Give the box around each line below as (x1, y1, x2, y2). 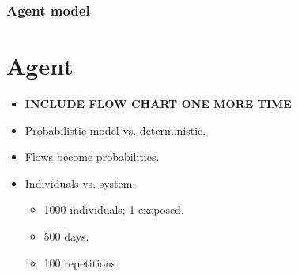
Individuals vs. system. (25, 174, 136, 191)
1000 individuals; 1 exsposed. (43, 201, 184, 218)
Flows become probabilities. (25, 148, 160, 165)
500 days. (43, 227, 89, 244)
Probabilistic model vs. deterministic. (25, 121, 206, 138)
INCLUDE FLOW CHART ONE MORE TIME (25, 95, 292, 111)
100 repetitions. (43, 254, 119, 270)
